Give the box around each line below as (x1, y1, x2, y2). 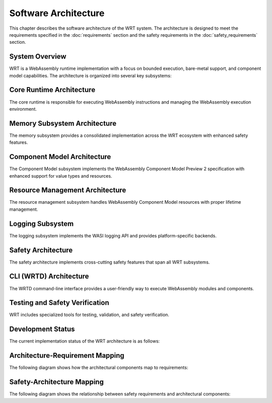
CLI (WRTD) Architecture (9, 272, 89, 281)
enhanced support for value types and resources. (9, 173, 112, 179)
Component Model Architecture (9, 152, 111, 161)
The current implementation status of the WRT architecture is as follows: (9, 338, 160, 344)
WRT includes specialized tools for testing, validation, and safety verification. (9, 312, 170, 318)
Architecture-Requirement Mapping (9, 351, 124, 360)
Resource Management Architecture (9, 186, 126, 195)
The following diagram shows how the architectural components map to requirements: (9, 365, 188, 371)
